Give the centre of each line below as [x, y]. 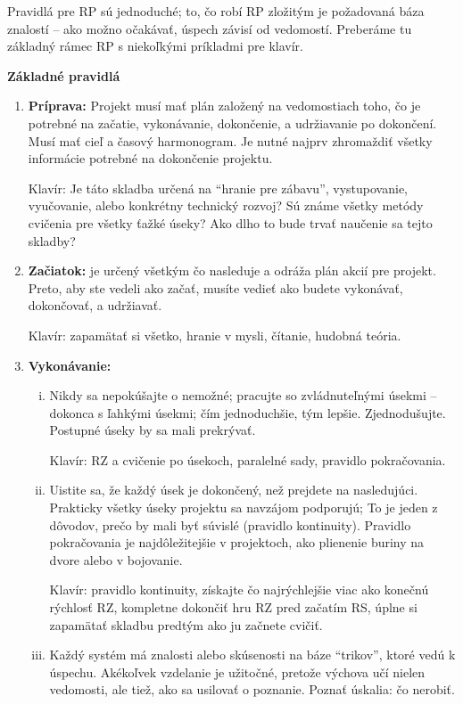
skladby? [52, 240]
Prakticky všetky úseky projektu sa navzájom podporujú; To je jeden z [244, 508]
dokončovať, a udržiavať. [95, 305]
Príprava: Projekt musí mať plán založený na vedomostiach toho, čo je [224, 106]
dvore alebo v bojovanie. [116, 559]
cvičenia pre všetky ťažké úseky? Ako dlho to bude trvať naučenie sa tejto [230, 222]
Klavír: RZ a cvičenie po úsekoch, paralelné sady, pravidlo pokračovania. [248, 459]
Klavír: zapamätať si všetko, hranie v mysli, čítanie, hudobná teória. [215, 335]
